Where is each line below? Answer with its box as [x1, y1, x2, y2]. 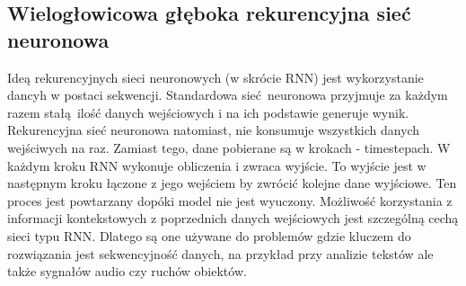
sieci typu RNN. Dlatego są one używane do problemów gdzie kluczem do [7, 226, 411, 245]
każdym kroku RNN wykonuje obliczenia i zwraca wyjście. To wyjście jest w [7, 156, 426, 174]
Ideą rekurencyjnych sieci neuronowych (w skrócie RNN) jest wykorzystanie [7, 67, 424, 86]
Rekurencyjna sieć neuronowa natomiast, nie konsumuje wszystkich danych [7, 121, 420, 139]
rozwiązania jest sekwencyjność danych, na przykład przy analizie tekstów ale [7, 244, 434, 263]
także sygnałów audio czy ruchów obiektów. [7, 262, 247, 281]
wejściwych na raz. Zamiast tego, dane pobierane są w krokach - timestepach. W [7, 138, 451, 156]
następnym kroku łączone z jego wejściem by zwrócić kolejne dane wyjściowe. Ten [7, 174, 457, 192]
